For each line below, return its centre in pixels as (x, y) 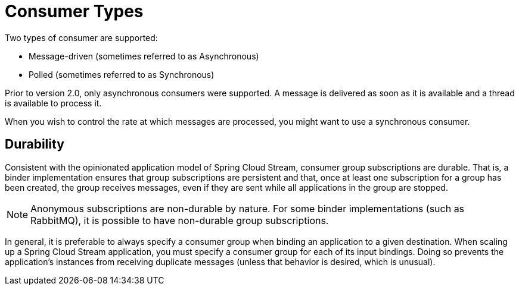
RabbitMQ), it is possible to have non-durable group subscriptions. (180, 220)
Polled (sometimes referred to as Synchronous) (122, 74)
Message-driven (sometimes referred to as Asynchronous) (144, 56)
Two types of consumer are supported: (81, 37)
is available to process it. (53, 103)
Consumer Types (74, 11)
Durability (35, 144)
